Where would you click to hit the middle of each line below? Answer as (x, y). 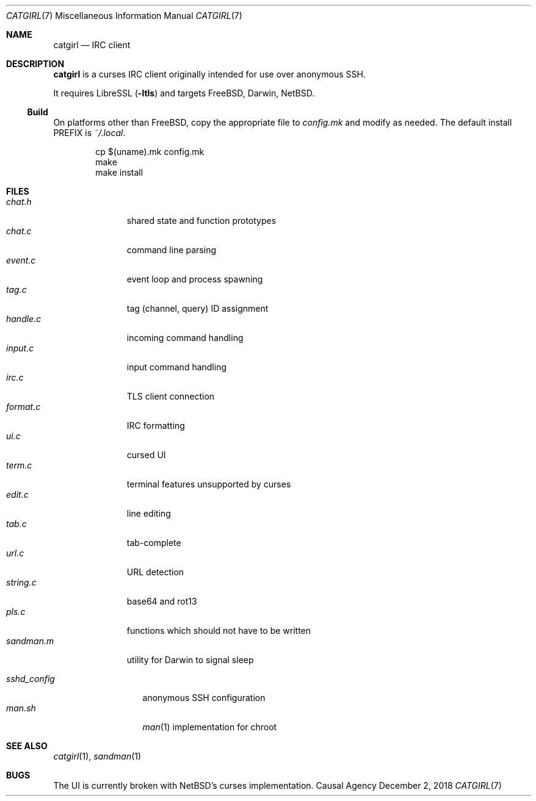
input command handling (177, 367)
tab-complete (154, 543)
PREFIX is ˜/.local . (89, 133)
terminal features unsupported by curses (209, 484)
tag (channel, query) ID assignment (197, 308)
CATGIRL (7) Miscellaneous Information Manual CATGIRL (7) (124, 16)
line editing (149, 513)
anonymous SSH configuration (204, 698)
